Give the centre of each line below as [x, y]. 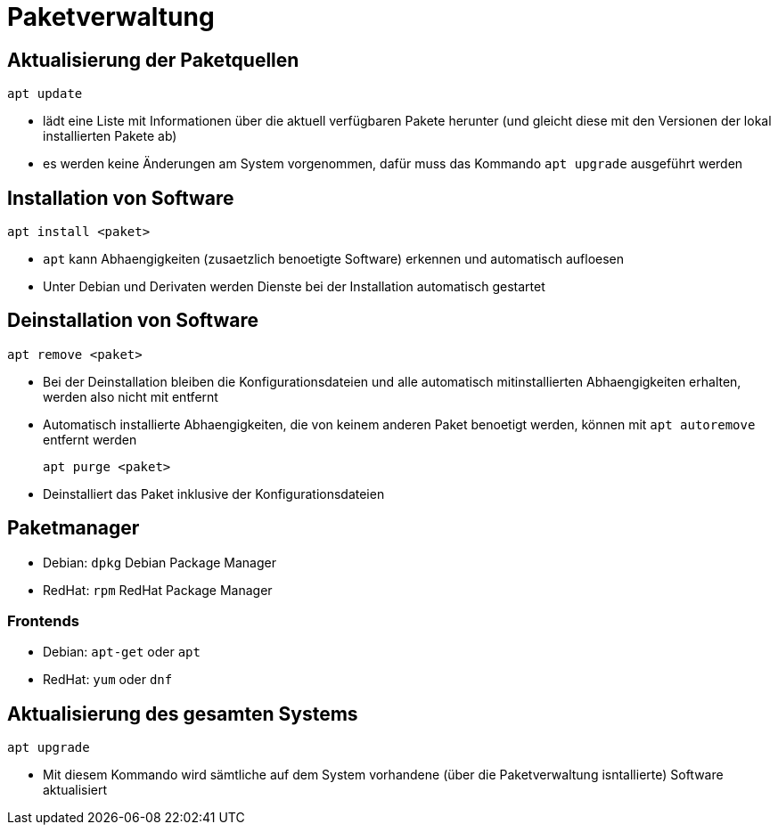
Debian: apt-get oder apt [122, 652]
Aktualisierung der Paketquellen [153, 60]
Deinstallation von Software [133, 321]
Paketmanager [74, 528]
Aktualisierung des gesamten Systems [183, 714]
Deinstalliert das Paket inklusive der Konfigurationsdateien [214, 493]
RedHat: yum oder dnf [108, 680]
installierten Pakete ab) [110, 136]
